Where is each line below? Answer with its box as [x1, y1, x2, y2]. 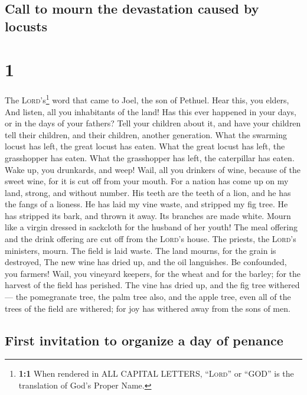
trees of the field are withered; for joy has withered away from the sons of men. [5, 302, 290, 314]
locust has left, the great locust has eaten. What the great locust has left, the [5, 140, 285, 152]
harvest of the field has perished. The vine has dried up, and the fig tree [5, 279, 266, 291]
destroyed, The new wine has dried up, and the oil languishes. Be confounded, [5, 256, 287, 268]
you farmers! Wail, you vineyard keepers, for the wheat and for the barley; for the [5, 267, 301, 279]
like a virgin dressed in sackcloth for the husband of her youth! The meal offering [5, 221, 298, 233]
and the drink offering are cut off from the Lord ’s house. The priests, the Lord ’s [5, 233, 296, 245]
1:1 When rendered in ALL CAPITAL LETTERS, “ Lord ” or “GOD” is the [18, 367, 294, 380]
